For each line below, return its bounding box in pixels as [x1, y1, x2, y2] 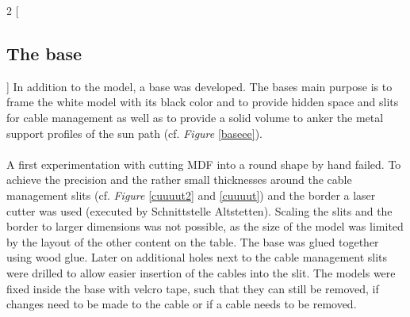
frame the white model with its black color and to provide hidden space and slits [6, 94, 399, 110]
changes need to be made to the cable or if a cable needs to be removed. [6, 296, 357, 312]
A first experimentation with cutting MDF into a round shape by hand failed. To [6, 155, 401, 172]
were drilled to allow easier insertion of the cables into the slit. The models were [6, 264, 396, 281]
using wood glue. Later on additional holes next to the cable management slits [6, 249, 388, 265]
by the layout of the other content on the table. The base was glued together [6, 233, 379, 250]
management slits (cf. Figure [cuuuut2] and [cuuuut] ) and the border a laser [6, 186, 376, 203]
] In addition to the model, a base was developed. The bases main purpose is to [6, 78, 393, 94]
